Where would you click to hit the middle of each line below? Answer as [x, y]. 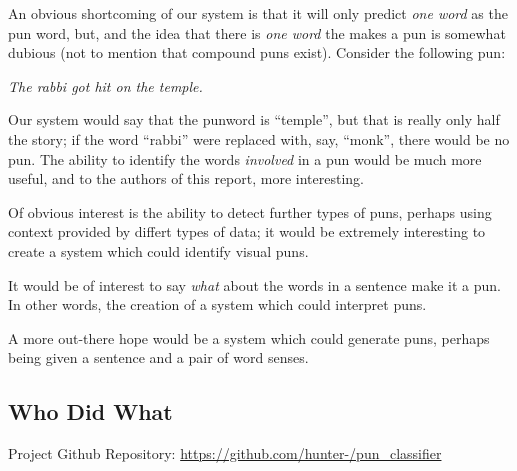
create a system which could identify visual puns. [158, 250]
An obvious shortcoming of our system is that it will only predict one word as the [258, 13]
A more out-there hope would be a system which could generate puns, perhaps [249, 337]
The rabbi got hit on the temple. [105, 85]
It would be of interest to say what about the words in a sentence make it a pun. [254, 284]
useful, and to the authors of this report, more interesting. [186, 178]
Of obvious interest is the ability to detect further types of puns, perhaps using [250, 211]
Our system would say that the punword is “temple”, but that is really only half [254, 119]
